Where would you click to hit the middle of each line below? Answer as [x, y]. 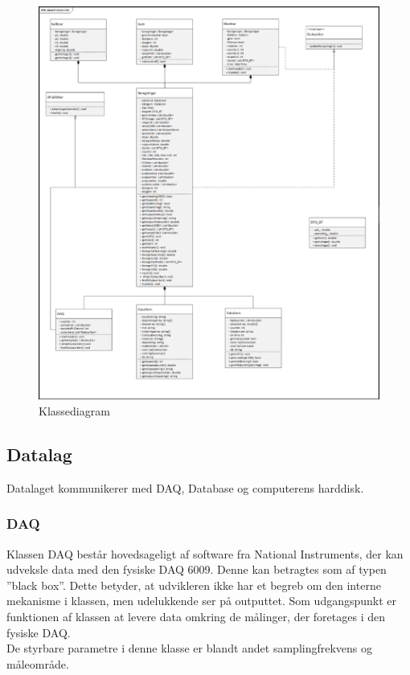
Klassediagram [74, 411]
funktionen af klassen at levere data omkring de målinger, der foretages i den [196, 617]
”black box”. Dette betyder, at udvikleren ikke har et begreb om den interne [194, 585]
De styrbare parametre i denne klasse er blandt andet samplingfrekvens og [190, 648]
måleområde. [38, 663]
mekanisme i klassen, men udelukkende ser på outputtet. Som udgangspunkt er [202, 601]
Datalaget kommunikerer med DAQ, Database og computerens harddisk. [185, 487]
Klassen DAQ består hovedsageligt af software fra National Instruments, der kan [205, 553]
